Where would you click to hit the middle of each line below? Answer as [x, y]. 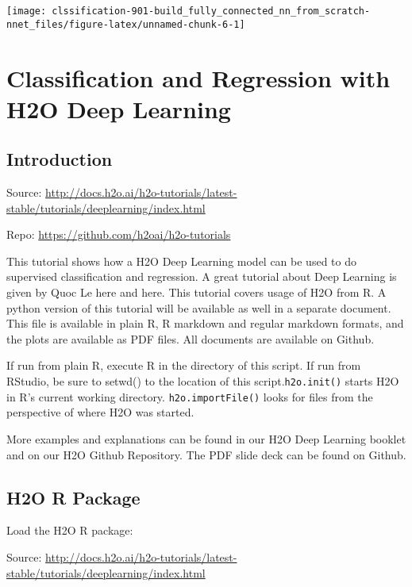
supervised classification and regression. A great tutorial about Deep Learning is [202, 276]
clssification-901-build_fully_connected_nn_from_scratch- [211, 11]
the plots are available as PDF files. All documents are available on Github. [191, 338]
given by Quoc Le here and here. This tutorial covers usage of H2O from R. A [196, 292]
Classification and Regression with [198, 77]
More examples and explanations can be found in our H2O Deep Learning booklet [206, 438]
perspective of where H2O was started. [100, 412]
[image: [27, 11]
